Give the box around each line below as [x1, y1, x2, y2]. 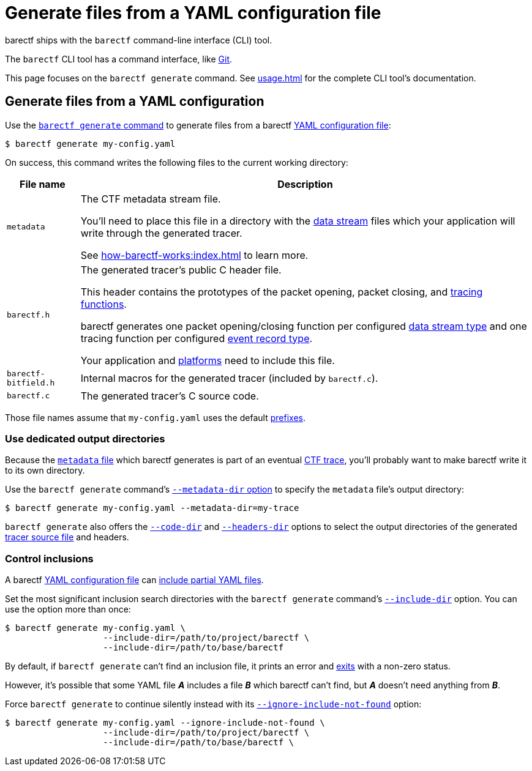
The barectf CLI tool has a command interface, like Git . [5, 53, 233, 64]
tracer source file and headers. [5, 532, 129, 543]
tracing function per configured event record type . [80, 332, 313, 345]
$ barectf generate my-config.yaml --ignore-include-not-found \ [5, 718, 325, 728]
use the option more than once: [5, 604, 131, 615]
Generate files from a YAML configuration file [5, 2, 381, 23]
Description [277, 177, 333, 190]
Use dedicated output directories [5, 432, 165, 445]
